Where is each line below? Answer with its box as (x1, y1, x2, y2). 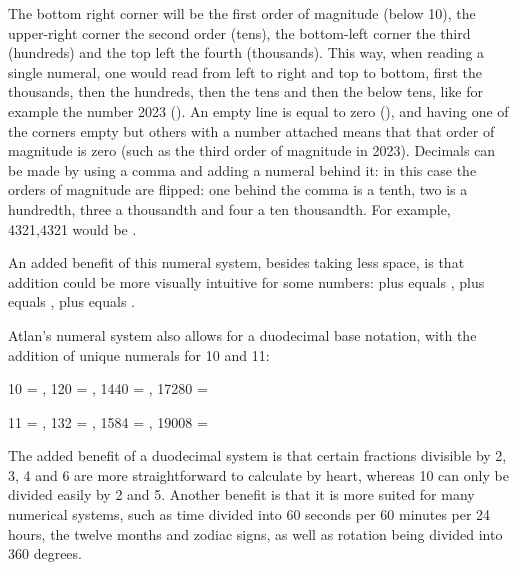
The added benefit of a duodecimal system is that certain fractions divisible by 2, (8, 445, 507, 466)
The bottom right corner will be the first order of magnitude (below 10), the (8, 3, 476, 23)
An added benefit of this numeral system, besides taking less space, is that (8, 252, 465, 273)
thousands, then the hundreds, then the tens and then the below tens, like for (8, 81, 483, 102)
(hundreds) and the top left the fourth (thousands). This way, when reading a (8, 42, 485, 63)
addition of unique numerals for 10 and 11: (8, 344, 270, 365)
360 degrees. (8, 543, 82, 564)
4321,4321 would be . (8, 218, 137, 239)
